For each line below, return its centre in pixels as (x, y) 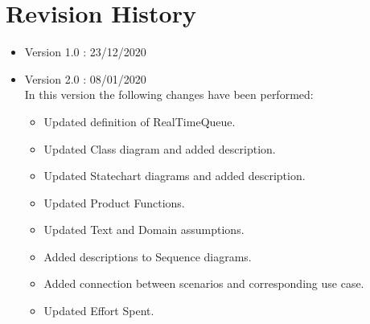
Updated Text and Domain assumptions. (144, 230)
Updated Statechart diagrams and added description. (175, 176)
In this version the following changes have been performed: (169, 94)
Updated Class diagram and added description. (160, 148)
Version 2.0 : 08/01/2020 (85, 78)
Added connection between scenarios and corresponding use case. (204, 283)
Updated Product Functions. (114, 202)
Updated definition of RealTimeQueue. (140, 121)
